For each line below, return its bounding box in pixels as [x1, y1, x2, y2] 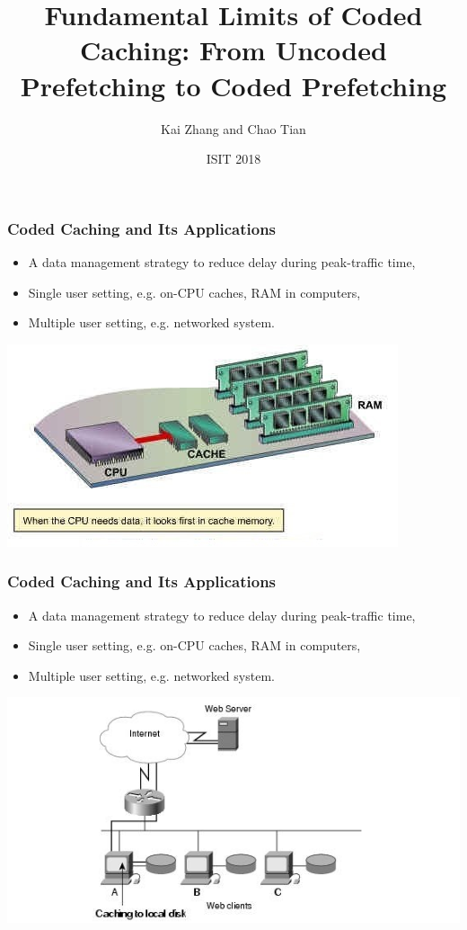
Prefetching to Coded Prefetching [20, 67, 447, 103]
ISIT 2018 [206, 149, 261, 168]
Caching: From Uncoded [80, 31, 387, 68]
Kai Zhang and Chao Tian [161, 119, 306, 138]
